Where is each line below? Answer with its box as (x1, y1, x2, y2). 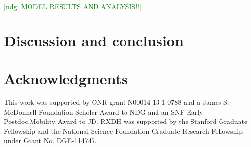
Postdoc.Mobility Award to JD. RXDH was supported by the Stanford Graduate (4, 116, 248, 126)
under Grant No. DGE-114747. (4, 135, 97, 146)
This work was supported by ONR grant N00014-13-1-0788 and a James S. (4, 97, 229, 107)
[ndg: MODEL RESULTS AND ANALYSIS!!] (4, 1, 141, 11)
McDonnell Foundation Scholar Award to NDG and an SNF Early (4, 106, 203, 117)
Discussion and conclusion (4, 30, 184, 50)
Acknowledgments (4, 69, 128, 89)
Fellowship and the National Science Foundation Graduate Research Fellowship (4, 125, 243, 136)
